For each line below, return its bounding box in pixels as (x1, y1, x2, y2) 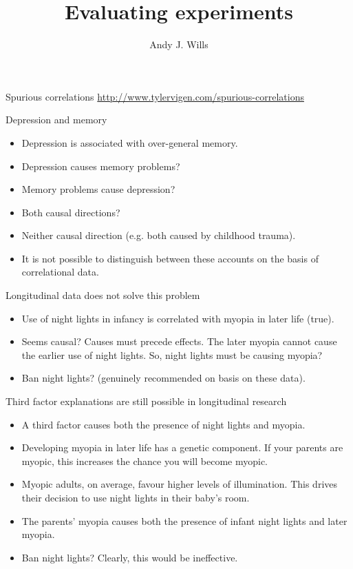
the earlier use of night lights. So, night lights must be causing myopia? (21, 347, 323, 362)
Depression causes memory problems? (21, 158, 180, 173)
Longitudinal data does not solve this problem (6, 288, 200, 302)
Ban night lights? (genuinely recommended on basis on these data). (21, 371, 306, 385)
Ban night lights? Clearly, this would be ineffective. (21, 550, 238, 564)
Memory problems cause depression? (21, 182, 175, 196)
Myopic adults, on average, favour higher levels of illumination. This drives (21, 477, 338, 491)
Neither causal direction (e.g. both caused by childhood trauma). (21, 228, 296, 242)
